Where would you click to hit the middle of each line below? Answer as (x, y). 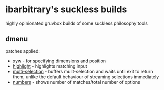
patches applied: (23, 51)
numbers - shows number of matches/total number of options (76, 82)
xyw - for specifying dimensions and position (59, 61)
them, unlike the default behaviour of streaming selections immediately (86, 77)
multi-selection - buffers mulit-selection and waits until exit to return (83, 71)
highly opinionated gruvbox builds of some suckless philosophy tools (76, 23)
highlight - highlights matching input (50, 66)
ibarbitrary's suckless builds (66, 9)
